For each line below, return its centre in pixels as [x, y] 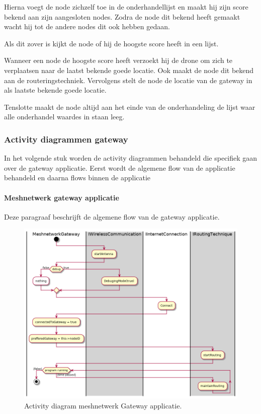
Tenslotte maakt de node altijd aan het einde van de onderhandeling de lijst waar [130, 107]
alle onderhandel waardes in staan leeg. [64, 117]
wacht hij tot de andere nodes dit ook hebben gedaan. [87, 26]
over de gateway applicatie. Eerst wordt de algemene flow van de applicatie [120, 167]
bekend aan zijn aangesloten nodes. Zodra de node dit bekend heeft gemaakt [122, 16]
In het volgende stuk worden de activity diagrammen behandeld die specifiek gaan [131, 158]
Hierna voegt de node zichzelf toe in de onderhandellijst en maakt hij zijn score [126, 7]
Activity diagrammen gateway [66, 139]
